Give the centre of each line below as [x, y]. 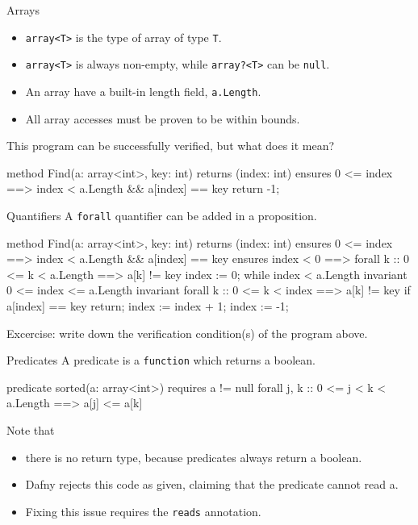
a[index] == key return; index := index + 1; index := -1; [148, 305]
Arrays [23, 10]
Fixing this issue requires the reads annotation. [143, 511]
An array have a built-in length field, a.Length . [143, 91]
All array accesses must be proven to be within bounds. [163, 118]
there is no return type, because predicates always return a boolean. [194, 457]
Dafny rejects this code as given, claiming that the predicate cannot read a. [212, 484]
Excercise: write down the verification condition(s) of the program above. [187, 333]
